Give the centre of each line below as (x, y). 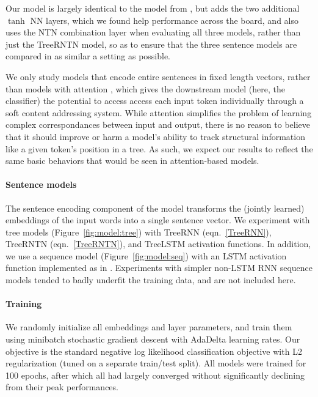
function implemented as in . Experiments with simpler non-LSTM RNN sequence (159, 268)
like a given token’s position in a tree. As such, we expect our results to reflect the (159, 148)
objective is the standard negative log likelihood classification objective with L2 (154, 351)
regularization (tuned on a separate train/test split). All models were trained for (156, 363)
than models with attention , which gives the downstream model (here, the (146, 88)
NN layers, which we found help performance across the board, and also (164, 20)
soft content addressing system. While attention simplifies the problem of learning (159, 112)
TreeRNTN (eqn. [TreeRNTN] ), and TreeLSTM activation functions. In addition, (158, 244)
